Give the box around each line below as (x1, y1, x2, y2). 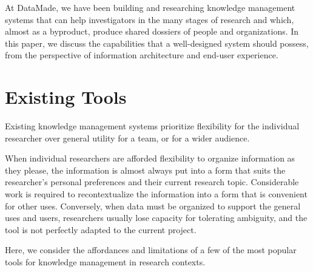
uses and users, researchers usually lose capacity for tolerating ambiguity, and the (5, 211, 308, 224)
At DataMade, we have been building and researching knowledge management (5, 1, 295, 13)
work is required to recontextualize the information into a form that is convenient (5, 188, 308, 200)
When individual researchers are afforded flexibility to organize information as (5, 152, 295, 165)
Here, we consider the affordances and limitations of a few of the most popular (5, 243, 297, 256)
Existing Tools (5, 84, 127, 109)
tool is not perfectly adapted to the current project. (5, 223, 197, 236)
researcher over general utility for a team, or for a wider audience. (5, 131, 250, 144)
